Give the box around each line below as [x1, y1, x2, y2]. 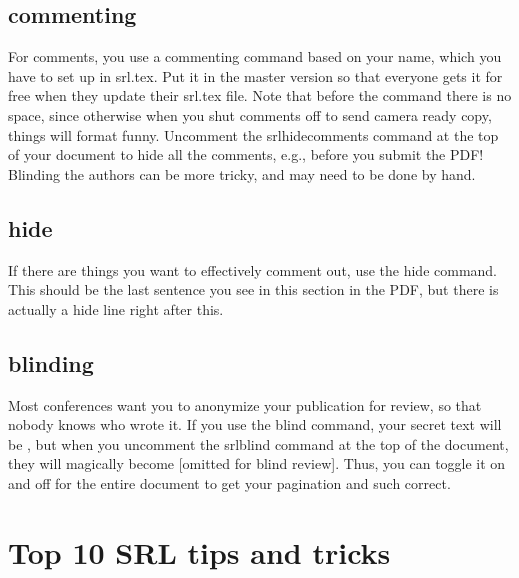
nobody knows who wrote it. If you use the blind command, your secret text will [8, 414, 502, 435]
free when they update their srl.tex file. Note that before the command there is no [8, 85, 512, 106]
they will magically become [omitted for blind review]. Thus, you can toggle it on [8, 453, 506, 474]
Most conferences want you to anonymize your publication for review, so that [8, 394, 482, 415]
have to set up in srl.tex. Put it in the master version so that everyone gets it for [8, 65, 503, 86]
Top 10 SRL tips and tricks [8, 531, 391, 572]
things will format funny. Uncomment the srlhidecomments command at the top [8, 124, 499, 145]
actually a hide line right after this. [8, 298, 224, 319]
